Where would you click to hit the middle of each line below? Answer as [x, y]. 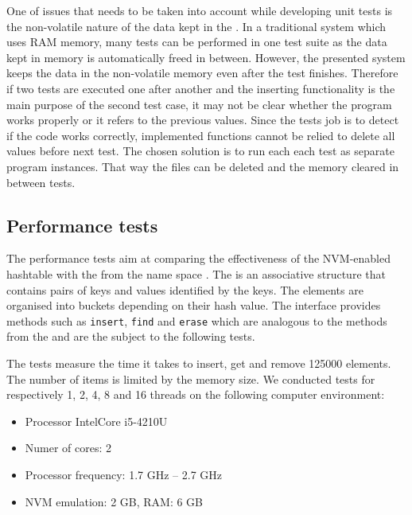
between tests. [41, 182]
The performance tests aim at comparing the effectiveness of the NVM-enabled [198, 258]
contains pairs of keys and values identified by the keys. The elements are [185, 289]
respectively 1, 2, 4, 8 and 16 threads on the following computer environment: [196, 394]
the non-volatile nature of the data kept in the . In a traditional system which [196, 26]
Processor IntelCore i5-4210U [96, 421]
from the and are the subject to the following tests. [131, 336]
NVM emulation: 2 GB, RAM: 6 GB [114, 501]
